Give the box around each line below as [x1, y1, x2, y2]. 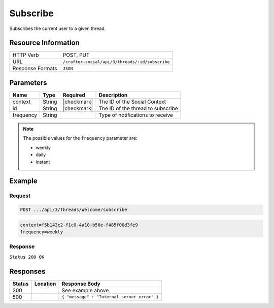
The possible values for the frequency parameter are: [23, 135, 138, 141]
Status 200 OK [9, 254, 45, 260]
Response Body [61, 280, 101, 287]
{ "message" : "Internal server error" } [61, 294, 159, 300]
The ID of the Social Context [98, 98, 166, 105]
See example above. [61, 287, 111, 294]
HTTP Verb [12, 51, 39, 58]
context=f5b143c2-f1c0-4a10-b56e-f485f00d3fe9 [20, 222, 138, 228]
